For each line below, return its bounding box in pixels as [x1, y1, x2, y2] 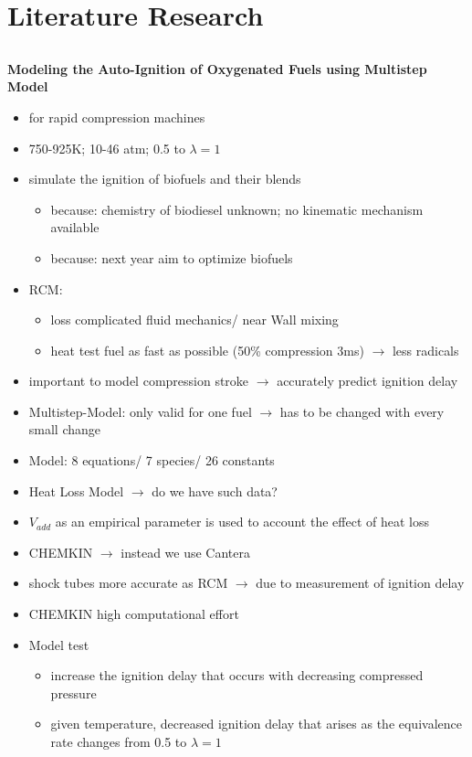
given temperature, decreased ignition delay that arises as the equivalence [50, 714, 462, 733]
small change [28, 420, 101, 439]
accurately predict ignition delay [277, 371, 458, 390]
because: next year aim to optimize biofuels [50, 248, 293, 267]
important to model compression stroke [28, 371, 249, 390]
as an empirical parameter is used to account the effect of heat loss [55, 512, 429, 531]
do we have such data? [152, 481, 278, 500]
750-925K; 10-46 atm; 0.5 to [28, 138, 185, 157]
